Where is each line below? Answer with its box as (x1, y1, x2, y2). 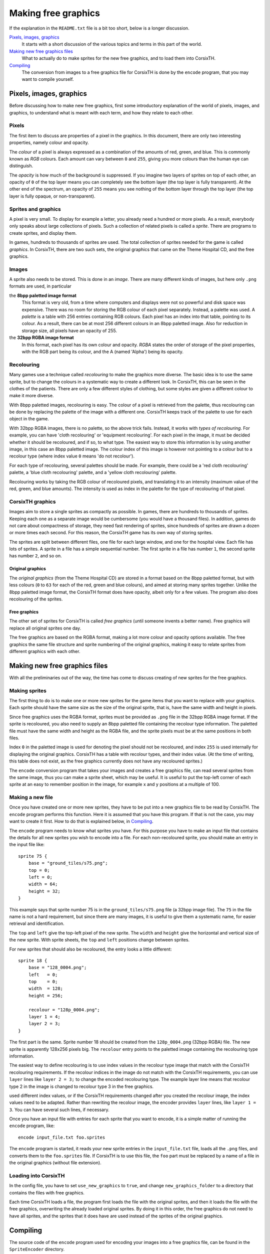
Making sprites (9, 687, 47, 694)
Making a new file (9, 794, 53, 801)
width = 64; (28, 881, 58, 887)
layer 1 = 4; (28, 1014, 60, 1020)
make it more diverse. (9, 393, 54, 399)
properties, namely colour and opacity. (9, 139, 89, 145)
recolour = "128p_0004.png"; (28, 1007, 100, 1013)
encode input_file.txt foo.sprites (18, 1134, 105, 1140)
